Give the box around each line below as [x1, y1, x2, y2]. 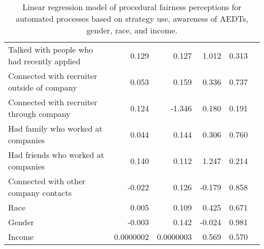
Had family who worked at [8, 122, 103, 134]
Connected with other [8, 175, 86, 187]
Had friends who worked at [8, 149, 105, 160]
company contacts [8, 187, 72, 198]
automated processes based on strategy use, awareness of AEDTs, [15, 13, 249, 24]
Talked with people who [8, 44, 93, 55]
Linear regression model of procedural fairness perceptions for [22, 1, 242, 13]
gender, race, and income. [86, 24, 178, 36]
